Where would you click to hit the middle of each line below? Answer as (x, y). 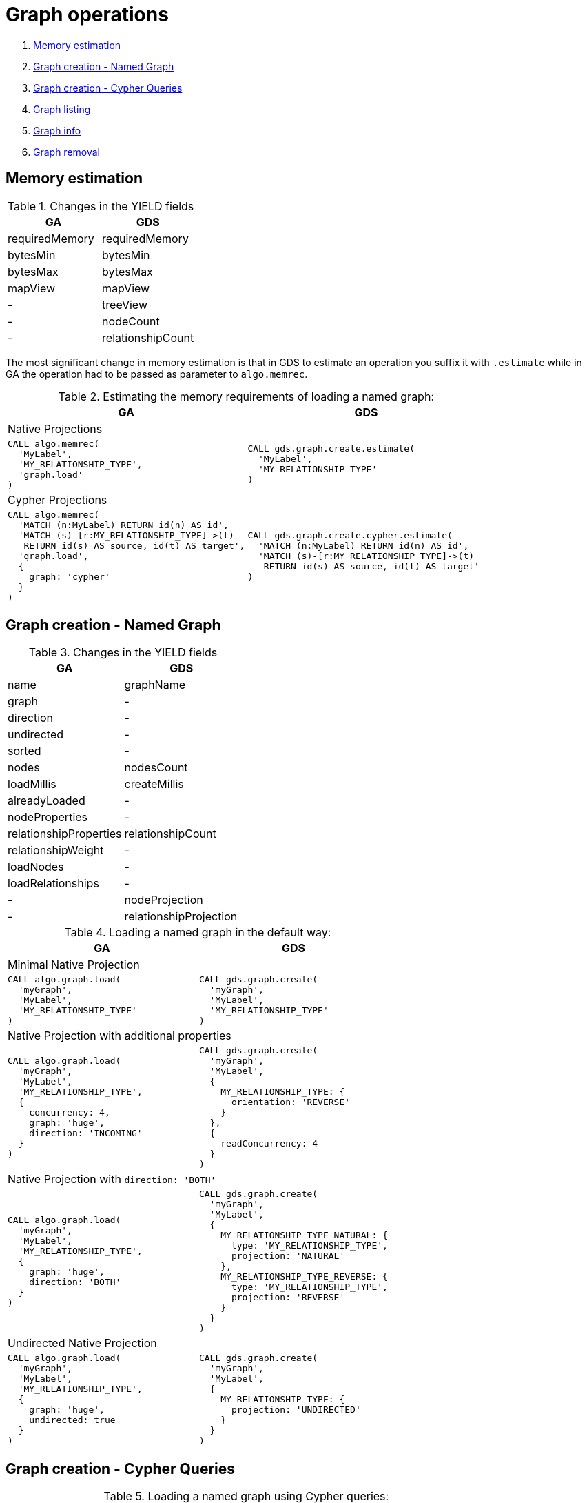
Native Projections (55, 428)
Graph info (57, 130)
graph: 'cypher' (70, 576)
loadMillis (32, 784)
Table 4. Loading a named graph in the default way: (198, 932)
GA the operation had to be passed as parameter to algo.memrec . (157, 374)
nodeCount (131, 321)
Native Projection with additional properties (120, 1036)
